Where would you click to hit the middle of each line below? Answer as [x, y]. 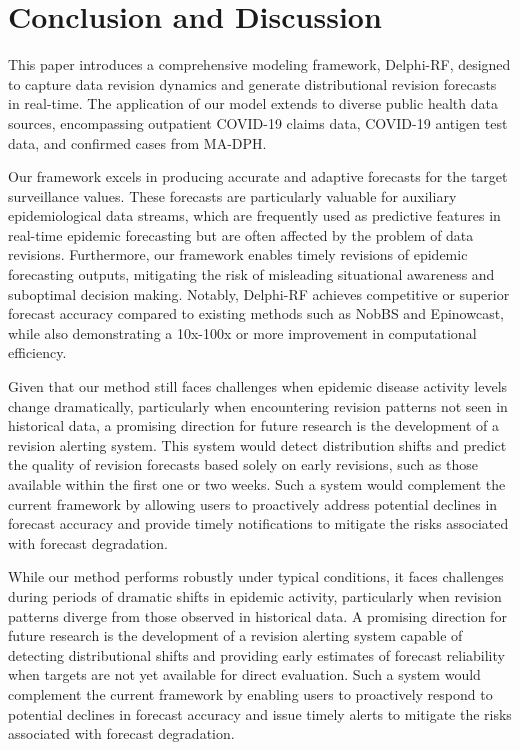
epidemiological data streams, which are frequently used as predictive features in [254, 215]
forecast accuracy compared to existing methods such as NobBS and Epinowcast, [256, 313]
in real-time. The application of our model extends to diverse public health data [253, 103]
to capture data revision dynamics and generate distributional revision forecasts [252, 83]
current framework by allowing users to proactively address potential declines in [253, 503]
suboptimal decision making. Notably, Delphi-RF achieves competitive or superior [259, 293]
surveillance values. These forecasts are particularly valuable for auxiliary [232, 195]
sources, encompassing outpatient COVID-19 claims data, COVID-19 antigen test [258, 122]
